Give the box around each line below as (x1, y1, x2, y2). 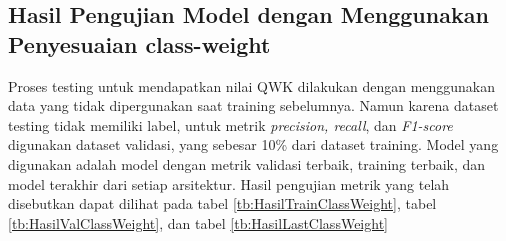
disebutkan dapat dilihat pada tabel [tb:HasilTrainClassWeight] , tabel (8, 193, 437, 214)
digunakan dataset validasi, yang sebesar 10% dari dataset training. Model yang (8, 134, 499, 155)
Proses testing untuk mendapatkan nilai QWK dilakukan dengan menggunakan (8, 75, 496, 96)
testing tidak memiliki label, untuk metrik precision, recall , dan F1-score (8, 114, 453, 135)
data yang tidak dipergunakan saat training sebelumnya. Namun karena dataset (8, 95, 499, 116)
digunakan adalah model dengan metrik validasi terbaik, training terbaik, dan (8, 153, 486, 174)
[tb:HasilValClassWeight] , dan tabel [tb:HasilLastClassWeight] (8, 212, 388, 233)
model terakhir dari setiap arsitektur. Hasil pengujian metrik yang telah (8, 173, 450, 194)
